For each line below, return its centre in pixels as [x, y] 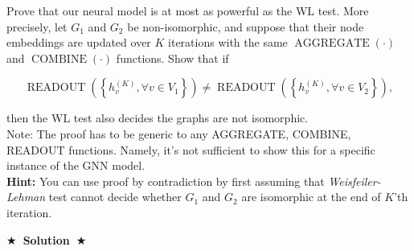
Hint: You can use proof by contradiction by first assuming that [166, 181]
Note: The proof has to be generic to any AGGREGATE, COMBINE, [179, 133]
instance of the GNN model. [76, 165]
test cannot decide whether [115, 197]
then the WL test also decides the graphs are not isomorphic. [158, 118]
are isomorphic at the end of [311, 197]
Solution [46, 239]
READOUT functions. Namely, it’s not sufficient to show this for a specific [191, 149]
